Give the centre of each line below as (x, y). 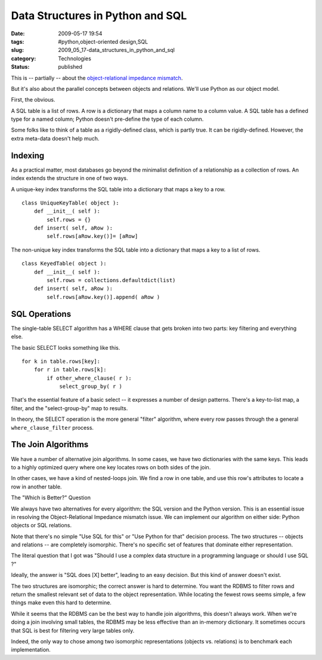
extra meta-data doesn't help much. (55, 138)
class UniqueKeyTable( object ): (70, 203)
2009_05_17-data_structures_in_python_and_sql (117, 50)
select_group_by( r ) (91, 386)
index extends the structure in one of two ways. (69, 178)
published (70, 67)
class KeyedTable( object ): (64, 264)
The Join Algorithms (50, 444)
